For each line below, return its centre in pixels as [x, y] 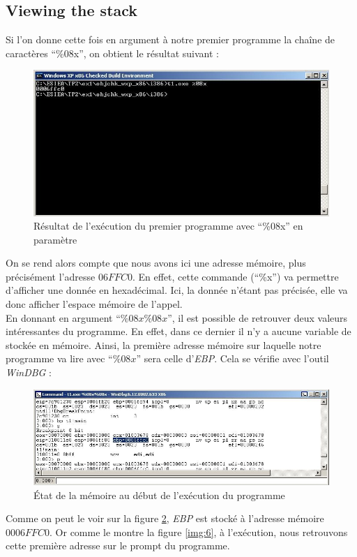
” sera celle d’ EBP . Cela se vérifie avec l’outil [233, 358]
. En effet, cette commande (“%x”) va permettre [235, 276]
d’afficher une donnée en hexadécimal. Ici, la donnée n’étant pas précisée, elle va [177, 290]
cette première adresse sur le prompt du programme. [118, 545]
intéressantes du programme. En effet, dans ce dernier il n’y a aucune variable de [178, 331]
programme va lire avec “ [59, 358]
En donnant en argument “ [63, 317]
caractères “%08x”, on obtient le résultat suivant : [112, 53]
